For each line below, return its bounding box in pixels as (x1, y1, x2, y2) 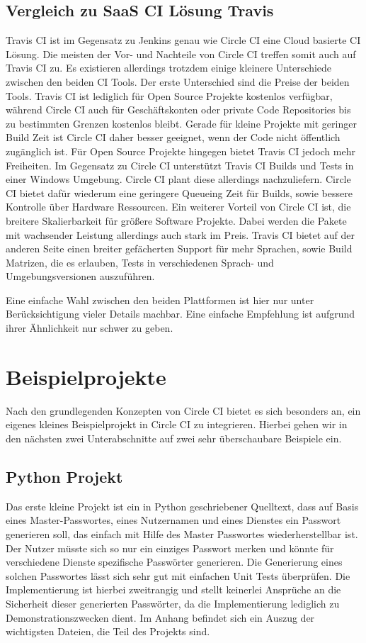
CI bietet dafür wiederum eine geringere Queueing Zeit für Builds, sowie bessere (6, 185, 353, 200)
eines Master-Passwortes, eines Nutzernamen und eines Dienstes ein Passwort (6, 513, 341, 527)
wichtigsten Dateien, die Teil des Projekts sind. (6, 624, 210, 639)
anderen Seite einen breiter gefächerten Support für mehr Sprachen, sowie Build (6, 241, 353, 256)
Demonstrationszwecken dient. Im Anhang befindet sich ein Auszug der (6, 610, 315, 625)
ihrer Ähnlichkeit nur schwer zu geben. (6, 320, 173, 335)
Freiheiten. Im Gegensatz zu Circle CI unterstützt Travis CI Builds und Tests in (6, 157, 354, 172)
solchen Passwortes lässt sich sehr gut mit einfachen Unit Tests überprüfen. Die (6, 568, 350, 583)
